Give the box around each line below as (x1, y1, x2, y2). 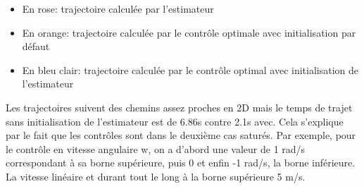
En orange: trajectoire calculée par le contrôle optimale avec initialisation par (22, 25, 356, 39)
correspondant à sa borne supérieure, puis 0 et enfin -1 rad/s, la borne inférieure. (6, 155, 356, 170)
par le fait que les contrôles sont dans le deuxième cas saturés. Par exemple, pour (6, 128, 356, 142)
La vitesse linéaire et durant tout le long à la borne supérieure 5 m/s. (6, 169, 306, 183)
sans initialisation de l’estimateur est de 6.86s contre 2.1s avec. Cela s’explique (6, 114, 344, 128)
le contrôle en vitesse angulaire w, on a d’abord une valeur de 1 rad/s (6, 141, 306, 156)
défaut (22, 39, 50, 54)
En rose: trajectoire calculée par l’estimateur (22, 1, 214, 16)
